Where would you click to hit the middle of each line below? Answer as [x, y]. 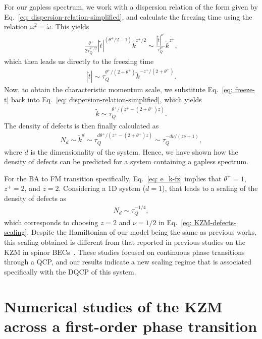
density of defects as [35, 198]
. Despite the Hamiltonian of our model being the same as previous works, [142, 232]
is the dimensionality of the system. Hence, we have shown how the [134, 151]
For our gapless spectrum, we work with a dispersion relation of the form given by [131, 7]
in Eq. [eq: [175, 222]
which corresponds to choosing [51, 222]
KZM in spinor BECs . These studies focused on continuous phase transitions [124, 252]
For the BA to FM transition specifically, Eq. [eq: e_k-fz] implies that [113, 178]
